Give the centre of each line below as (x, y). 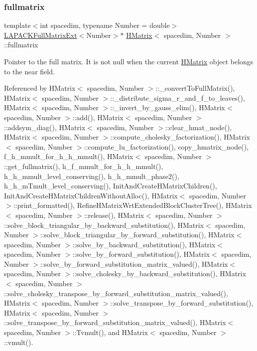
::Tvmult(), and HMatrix (110, 332)
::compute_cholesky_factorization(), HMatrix (180, 137)
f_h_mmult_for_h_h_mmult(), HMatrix (69, 156)
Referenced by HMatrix (40, 88)
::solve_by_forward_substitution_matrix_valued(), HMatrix (134, 263)
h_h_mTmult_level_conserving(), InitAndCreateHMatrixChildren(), (111, 186)
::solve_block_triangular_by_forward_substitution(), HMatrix (137, 235)
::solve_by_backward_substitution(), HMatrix (144, 244)
